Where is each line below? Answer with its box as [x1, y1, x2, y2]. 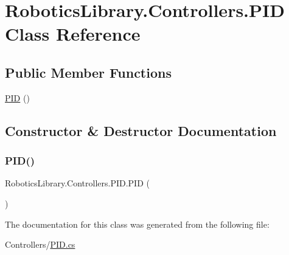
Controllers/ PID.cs [5, 238, 75, 251]
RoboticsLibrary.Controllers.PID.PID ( [5, 177, 150, 189]
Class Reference [5, 21, 141, 46]
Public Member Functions [5, 63, 172, 81]
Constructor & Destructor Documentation [5, 121, 277, 140]
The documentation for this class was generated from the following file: [5, 217, 270, 230]
